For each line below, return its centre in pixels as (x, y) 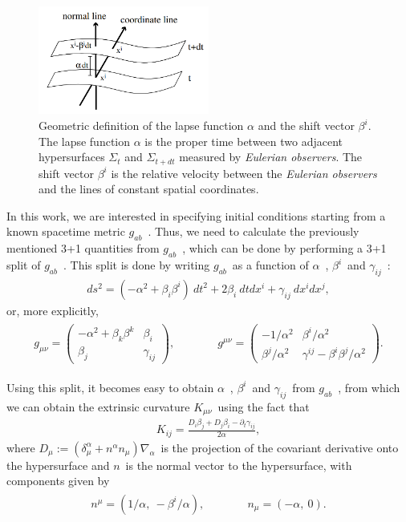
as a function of (270, 265)
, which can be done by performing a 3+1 (284, 248)
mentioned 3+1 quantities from (83, 248)
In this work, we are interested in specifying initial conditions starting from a (196, 215)
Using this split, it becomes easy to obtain (110, 387)
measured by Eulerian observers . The (271, 157)
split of (24, 265)
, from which (369, 387)
